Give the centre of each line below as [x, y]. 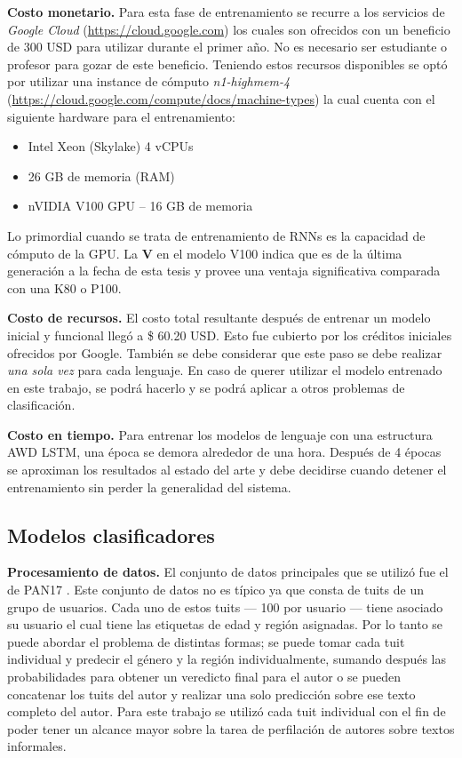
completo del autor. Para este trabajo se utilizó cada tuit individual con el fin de [227, 711]
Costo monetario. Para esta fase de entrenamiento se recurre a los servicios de [226, 12]
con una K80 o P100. [64, 287]
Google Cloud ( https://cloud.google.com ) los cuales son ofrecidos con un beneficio [229, 29]
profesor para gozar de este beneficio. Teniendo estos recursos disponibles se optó [227, 64]
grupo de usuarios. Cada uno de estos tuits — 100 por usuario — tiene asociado [225, 606]
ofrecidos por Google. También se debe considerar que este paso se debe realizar [225, 352]
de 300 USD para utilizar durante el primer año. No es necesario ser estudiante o [227, 47]
